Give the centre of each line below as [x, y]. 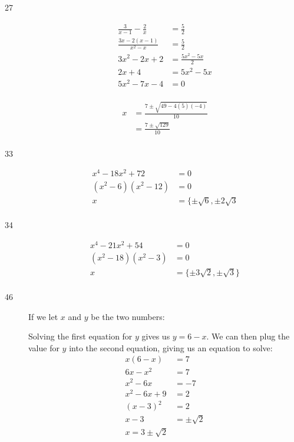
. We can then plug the [248, 336]
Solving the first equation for [80, 336]
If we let [43, 316]
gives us [156, 336]
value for [44, 347]
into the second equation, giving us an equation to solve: [171, 347]
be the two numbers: [128, 316]
